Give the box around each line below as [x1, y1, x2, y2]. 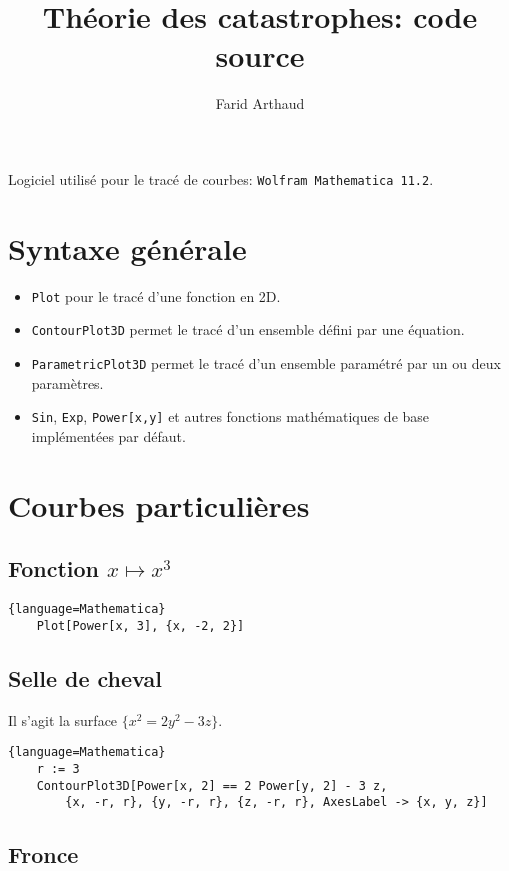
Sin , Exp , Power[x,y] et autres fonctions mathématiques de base [31, 406, 430, 427]
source [215, 35, 305, 76]
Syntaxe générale [8, 227, 247, 268]
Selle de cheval [8, 662, 162, 693]
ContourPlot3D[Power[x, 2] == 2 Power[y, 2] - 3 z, [36, 778, 388, 793]
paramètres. [31, 372, 104, 393]
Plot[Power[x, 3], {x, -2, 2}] [36, 618, 245, 633]
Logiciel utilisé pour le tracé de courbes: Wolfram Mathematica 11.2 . [8, 168, 434, 189]
